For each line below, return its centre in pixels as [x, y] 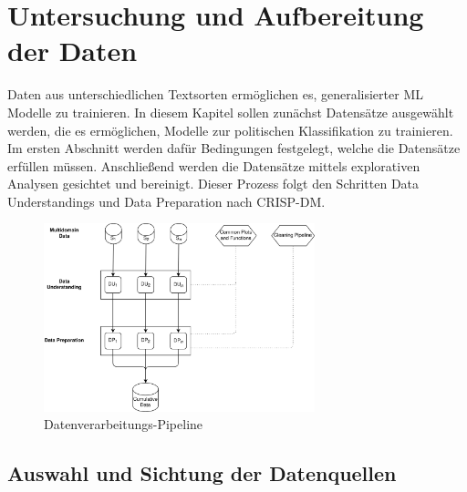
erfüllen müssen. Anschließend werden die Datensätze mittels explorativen [214, 165]
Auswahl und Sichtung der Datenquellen [202, 473]
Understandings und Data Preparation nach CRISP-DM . [166, 201]
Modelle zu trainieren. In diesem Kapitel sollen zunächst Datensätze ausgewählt [231, 112]
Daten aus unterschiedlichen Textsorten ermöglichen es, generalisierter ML [215, 94]
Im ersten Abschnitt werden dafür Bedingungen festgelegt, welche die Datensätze [234, 148]
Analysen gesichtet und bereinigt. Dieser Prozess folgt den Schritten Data [213, 184]
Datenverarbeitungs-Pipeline [124, 424]
